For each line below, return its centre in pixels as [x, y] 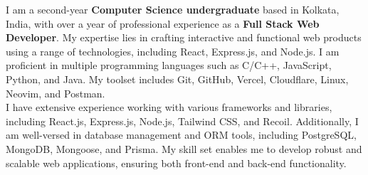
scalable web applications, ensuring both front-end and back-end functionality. [176, 163]
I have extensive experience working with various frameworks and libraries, [169, 107]
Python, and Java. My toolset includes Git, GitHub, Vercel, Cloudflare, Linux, [177, 79]
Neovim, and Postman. [56, 93]
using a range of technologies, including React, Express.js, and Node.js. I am [173, 51]
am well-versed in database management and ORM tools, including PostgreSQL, [181, 135]
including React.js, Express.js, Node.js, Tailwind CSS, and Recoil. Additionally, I [182, 121]
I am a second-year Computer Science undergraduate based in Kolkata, [173, 9]
